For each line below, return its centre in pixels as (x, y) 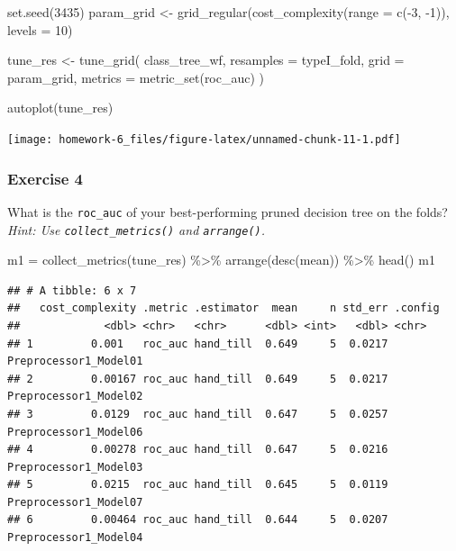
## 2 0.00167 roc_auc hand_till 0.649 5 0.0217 (198, 379)
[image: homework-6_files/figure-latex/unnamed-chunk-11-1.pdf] (204, 139)
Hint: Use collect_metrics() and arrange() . (137, 229)
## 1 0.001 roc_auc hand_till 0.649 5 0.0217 (198, 343)
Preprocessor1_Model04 (75, 538)
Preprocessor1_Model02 (75, 397)
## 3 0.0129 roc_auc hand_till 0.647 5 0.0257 (198, 414)
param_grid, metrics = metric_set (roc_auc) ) (136, 77)
